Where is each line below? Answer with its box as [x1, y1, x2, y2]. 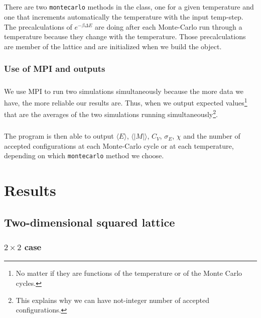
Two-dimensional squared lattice [4, 214, 175, 230]
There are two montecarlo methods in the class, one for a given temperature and [4, 2, 254, 12]
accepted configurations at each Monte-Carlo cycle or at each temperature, [4, 140, 234, 151]
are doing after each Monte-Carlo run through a [95, 21, 242, 32]
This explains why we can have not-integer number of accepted [16, 294, 209, 305]
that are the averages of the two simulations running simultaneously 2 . [4, 108, 218, 120]
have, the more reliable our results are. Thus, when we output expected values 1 [4, 96, 247, 108]
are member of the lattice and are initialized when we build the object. [4, 41, 222, 51]
